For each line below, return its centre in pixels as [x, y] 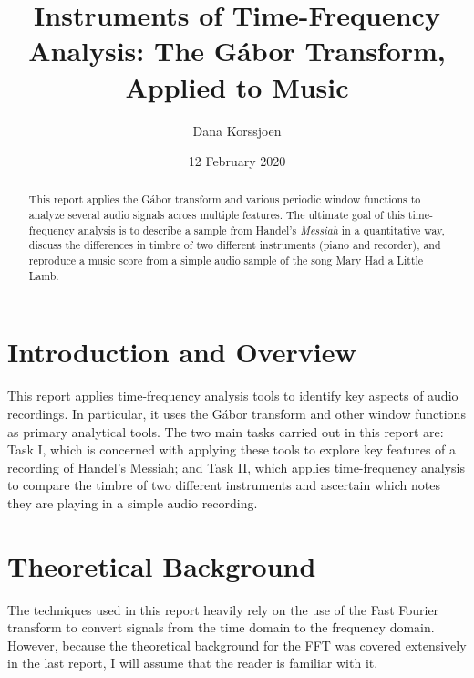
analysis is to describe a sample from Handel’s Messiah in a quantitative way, [261, 229]
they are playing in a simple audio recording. [133, 502]
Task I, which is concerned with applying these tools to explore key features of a [232, 449]
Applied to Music [237, 86]
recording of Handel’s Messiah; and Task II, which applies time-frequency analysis [236, 467]
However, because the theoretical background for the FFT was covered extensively [237, 645]
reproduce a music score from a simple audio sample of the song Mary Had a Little [226, 261]
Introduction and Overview [182, 352]
